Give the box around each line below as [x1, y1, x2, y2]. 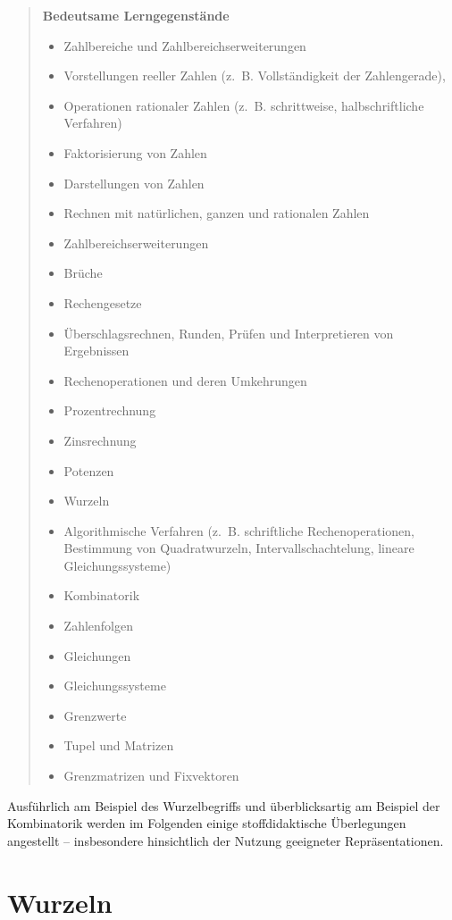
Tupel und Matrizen [63, 736, 174, 755]
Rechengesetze [63, 293, 142, 312]
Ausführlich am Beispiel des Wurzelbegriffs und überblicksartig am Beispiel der [7, 796, 440, 815]
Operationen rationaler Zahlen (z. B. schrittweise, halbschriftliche [63, 96, 424, 114]
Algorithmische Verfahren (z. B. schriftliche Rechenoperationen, [63, 521, 414, 539]
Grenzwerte [63, 706, 127, 724]
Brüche [63, 263, 103, 282]
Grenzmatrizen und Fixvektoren [63, 766, 239, 785]
